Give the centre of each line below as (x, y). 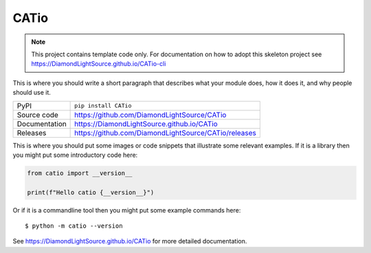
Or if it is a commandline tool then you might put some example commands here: (127, 210)
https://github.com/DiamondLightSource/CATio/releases (166, 132)
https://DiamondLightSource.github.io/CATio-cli (99, 64)
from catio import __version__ (80, 173)
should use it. (32, 93)
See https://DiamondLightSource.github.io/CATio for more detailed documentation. (130, 241)
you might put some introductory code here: (75, 155)
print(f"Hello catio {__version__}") (91, 192)
